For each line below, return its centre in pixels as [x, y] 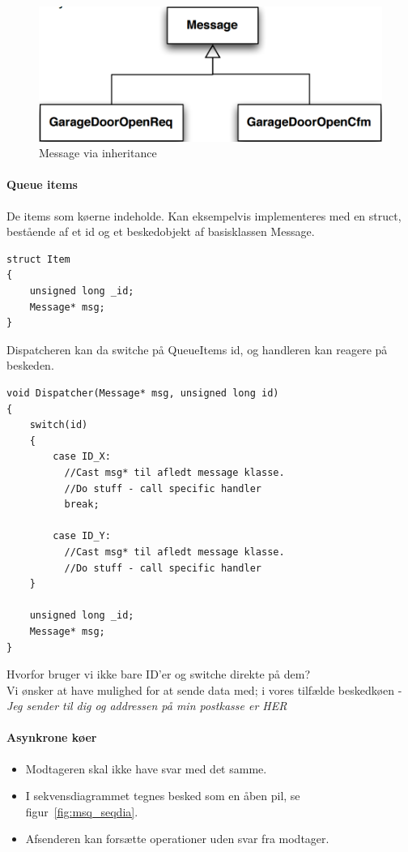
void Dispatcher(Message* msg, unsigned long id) [143, 394]
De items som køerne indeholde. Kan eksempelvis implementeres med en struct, [204, 215]
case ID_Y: [82, 536]
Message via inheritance [98, 153]
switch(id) [59, 425]
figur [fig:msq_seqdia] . [82, 811]
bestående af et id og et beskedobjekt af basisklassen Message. [161, 231]
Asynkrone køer [52, 737]
